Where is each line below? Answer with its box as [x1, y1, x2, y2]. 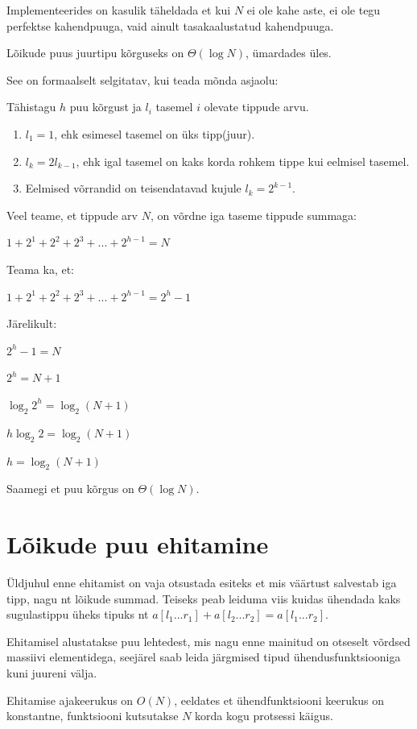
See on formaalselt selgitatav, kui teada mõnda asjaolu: [6, 71, 279, 88]
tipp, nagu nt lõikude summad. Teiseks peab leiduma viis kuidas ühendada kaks [6, 590, 401, 607]
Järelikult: [6, 315, 57, 332]
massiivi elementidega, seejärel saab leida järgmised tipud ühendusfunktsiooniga [6, 648, 401, 665]
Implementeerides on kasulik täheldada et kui [6, 2, 231, 18]
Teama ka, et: [6, 260, 74, 277]
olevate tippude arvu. [204, 98, 309, 115]
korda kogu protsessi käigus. [195, 707, 333, 724]
